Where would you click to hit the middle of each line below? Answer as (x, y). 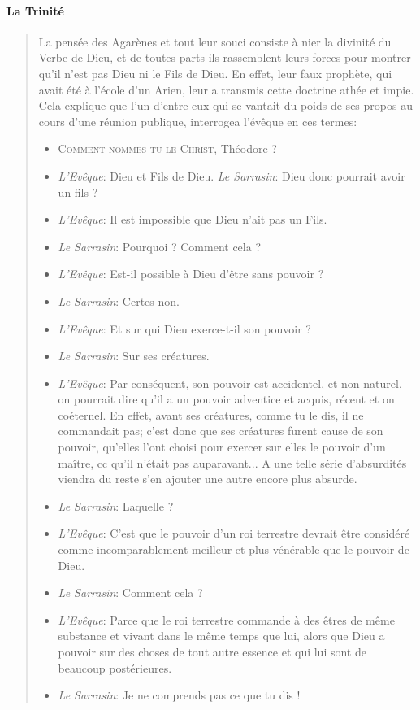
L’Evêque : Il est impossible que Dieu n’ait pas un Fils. (193, 219)
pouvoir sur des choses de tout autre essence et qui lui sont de (212, 652)
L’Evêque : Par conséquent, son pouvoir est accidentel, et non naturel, (230, 383)
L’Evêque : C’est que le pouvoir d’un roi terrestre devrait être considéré (234, 533)
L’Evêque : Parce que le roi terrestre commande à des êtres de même (226, 619)
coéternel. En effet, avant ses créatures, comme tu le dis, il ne (211, 414)
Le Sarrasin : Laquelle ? (116, 505)
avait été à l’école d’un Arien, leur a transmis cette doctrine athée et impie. (226, 89)
